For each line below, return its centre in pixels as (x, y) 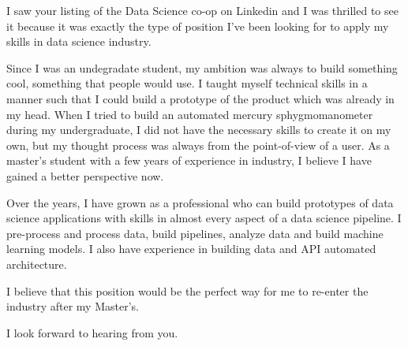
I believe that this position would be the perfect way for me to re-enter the (187, 290)
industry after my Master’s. (73, 306)
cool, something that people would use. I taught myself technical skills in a (187, 83)
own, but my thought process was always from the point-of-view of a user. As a (198, 145)
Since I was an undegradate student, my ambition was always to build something (202, 67)
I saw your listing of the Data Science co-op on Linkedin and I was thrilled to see (202, 10)
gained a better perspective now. (85, 175)
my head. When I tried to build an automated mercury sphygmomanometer (190, 114)
